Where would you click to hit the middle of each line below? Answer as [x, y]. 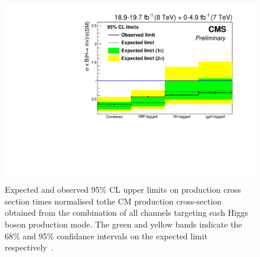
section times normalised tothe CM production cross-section [113, 201]
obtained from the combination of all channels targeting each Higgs [126, 212]
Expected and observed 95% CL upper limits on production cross [123, 190]
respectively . [29, 247]
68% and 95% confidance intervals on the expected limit [106, 235]
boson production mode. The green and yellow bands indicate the [123, 224]
